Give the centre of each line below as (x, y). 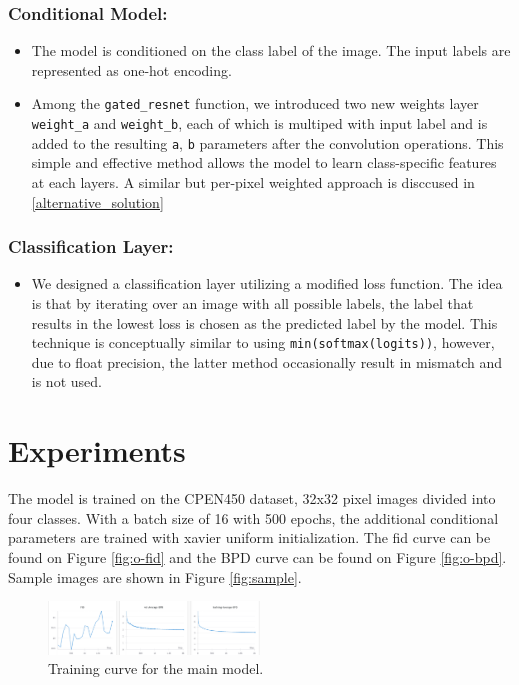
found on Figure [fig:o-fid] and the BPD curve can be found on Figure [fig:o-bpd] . (257, 556)
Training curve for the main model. (156, 668)
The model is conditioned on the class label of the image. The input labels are (271, 50)
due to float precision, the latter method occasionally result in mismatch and (266, 361)
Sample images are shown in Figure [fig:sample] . (155, 576)
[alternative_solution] (97, 201)
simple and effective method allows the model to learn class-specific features (264, 162)
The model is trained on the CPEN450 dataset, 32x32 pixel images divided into (252, 498)
